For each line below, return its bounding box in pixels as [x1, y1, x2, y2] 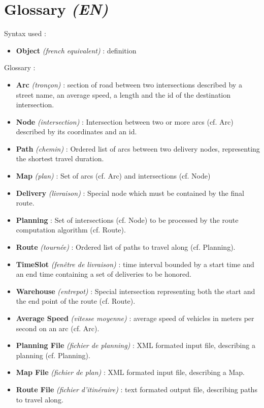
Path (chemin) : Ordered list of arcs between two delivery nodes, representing [16, 143, 260, 154]
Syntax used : [4, 28, 46, 39]
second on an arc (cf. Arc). [16, 323, 100, 333]
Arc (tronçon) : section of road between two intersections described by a [16, 79, 242, 90]
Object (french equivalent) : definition [16, 45, 137, 55]
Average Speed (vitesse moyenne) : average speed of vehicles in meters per [16, 313, 254, 323]
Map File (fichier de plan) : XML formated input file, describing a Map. [16, 367, 245, 377]
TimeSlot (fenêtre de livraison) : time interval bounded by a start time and [16, 258, 254, 269]
